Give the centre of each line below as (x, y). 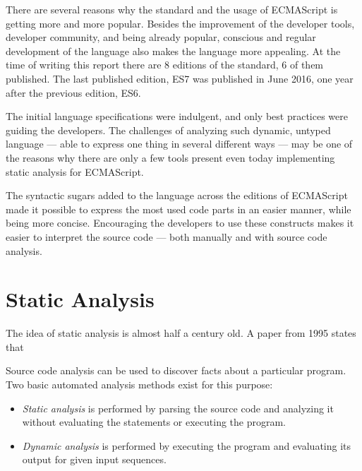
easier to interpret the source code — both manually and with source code (167, 236)
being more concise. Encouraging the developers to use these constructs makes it (180, 223)
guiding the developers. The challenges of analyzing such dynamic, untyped (168, 130)
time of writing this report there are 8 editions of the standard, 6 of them (165, 65)
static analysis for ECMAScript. (75, 171)
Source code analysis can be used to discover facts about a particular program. (176, 370)
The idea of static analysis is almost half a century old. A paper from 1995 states (181, 333)
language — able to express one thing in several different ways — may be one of (179, 144)
